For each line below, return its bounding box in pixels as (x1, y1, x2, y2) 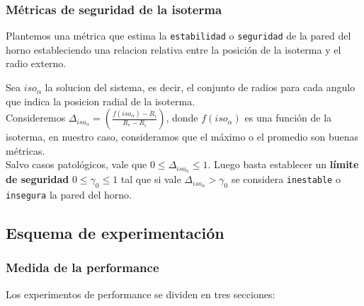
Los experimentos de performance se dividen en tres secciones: (6, 286, 275, 301)
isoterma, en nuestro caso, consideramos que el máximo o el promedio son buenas (6, 129, 359, 144)
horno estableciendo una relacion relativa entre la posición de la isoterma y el (6, 42, 341, 57)
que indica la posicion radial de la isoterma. (6, 93, 195, 108)
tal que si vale (120, 172, 181, 187)
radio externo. (6, 56, 67, 71)
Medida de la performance (6, 259, 159, 276)
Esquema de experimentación (6, 222, 224, 244)
